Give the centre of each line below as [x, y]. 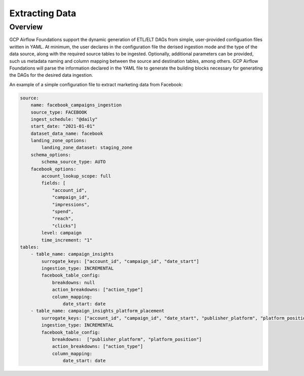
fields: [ [53, 183]
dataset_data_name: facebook [67, 133]
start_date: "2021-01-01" [63, 126]
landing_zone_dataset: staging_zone [87, 148]
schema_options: [51, 155]
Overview [26, 27]
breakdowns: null [73, 282]
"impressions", [71, 204]
